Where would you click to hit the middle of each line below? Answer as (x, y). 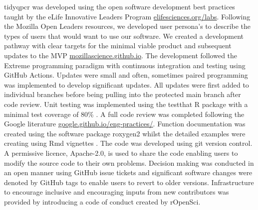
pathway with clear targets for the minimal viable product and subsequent (118, 46)
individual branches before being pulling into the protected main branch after (123, 94)
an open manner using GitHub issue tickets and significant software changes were (128, 172)
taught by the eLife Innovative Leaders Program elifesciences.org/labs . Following (127, 16)
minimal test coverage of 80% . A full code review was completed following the (124, 114)
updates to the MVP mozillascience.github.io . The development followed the (121, 55)
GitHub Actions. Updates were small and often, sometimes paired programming (126, 75)
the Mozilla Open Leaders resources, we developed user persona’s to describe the (128, 26)
